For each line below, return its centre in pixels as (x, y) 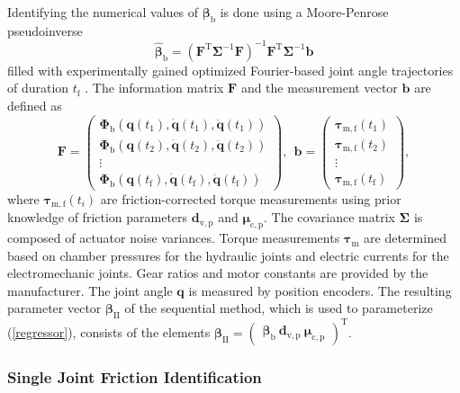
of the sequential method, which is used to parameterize (279, 308)
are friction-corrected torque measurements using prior (251, 198)
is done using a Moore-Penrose (304, 12)
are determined (405, 238)
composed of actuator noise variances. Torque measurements (174, 238)
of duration (38, 88)
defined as (35, 106)
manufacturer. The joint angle (90, 290)
